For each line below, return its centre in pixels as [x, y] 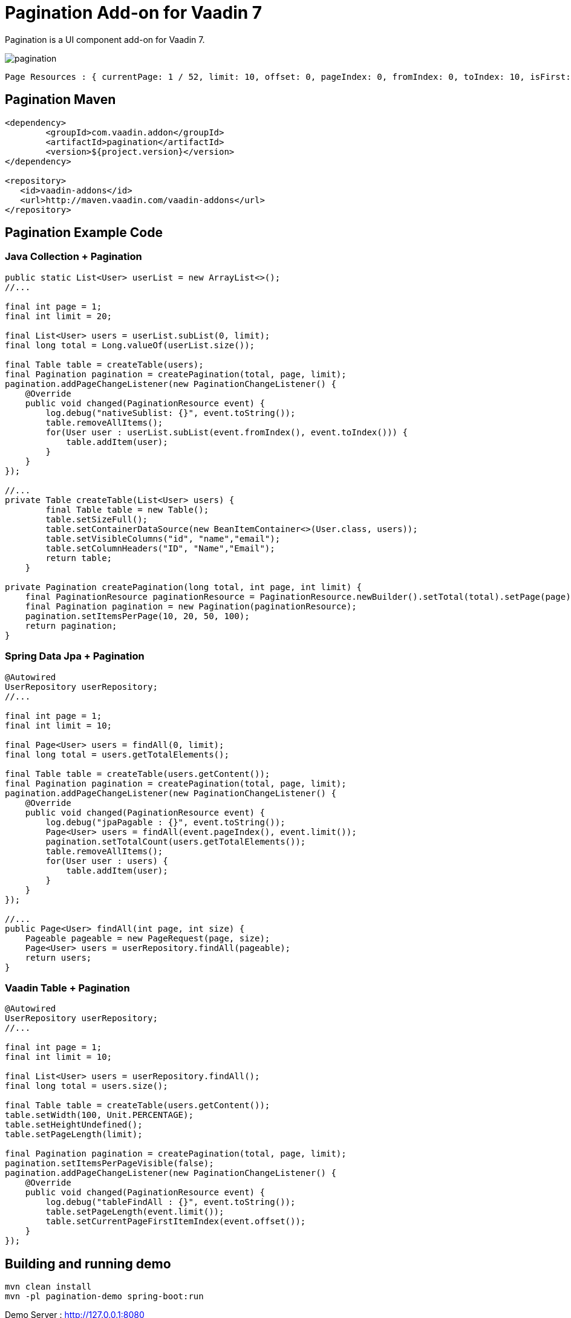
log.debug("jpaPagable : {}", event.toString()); [165, 822]
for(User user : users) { [107, 861]
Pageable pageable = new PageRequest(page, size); [148, 938]
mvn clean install [48, 1287]
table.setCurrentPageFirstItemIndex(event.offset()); [176, 1222]
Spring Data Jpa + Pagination [75, 656]
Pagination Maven [60, 100]
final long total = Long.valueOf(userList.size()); [130, 345]
